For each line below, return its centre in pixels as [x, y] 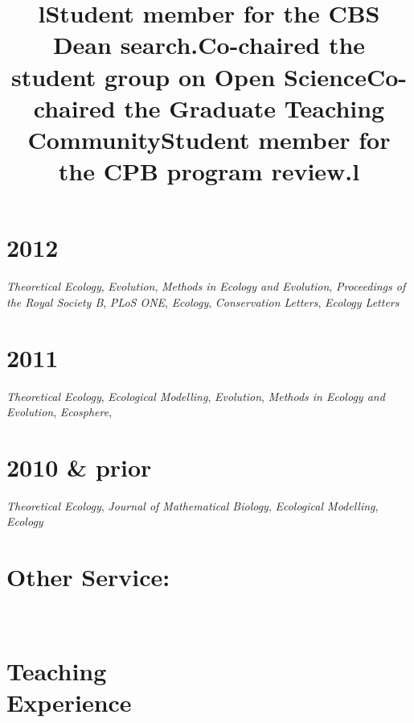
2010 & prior [79, 467]
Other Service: [88, 577]
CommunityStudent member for [209, 139]
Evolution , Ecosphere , [59, 412]
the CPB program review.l [209, 171]
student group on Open [143, 76]
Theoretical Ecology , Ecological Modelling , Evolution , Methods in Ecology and [196, 396]
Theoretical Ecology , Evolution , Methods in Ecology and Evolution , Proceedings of [206, 286]
